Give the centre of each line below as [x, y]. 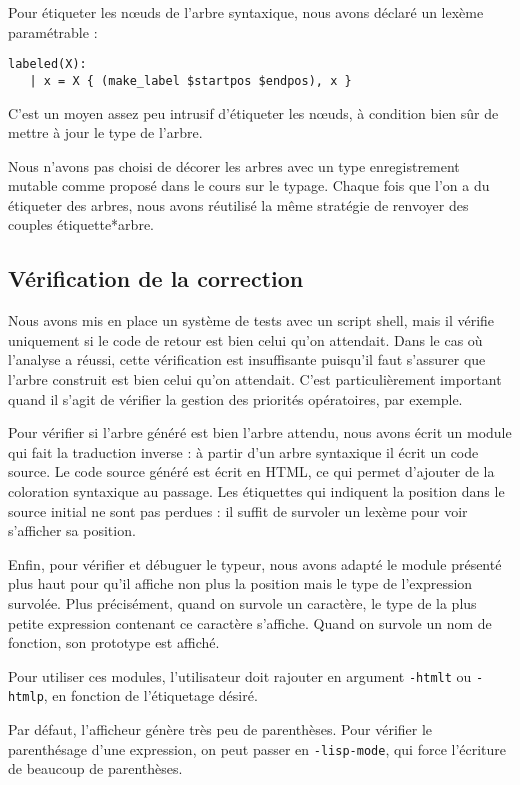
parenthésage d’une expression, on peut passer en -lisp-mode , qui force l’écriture [257, 748]
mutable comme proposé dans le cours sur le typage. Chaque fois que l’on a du [249, 185]
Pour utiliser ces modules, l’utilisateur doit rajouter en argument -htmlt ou [240, 675]
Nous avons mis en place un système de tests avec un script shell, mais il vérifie [251, 320]
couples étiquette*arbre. [81, 224]
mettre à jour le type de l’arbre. [105, 132]
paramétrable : [53, 31]
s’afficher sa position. [72, 530]
